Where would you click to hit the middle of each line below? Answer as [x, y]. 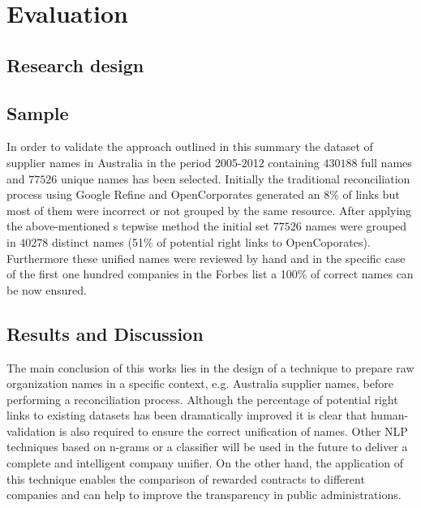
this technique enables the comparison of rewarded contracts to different [186, 478]
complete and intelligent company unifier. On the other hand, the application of [205, 463]
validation [31, 431]
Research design [75, 65]
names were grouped [356, 226]
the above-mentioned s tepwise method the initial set [138, 226]
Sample [38, 112]
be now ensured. [47, 289]
